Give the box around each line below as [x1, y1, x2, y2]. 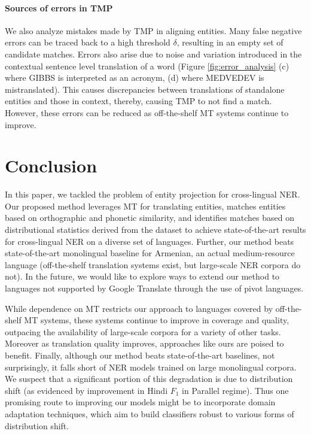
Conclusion [5, 153, 97, 178]
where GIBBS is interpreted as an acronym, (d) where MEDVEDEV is [5, 71, 264, 84]
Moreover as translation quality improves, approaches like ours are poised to [5, 337, 284, 350]
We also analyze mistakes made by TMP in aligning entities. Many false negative [5, 24, 302, 37]
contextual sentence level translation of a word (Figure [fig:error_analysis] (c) [5, 59, 289, 72]
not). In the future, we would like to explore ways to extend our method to [5, 270, 280, 283]
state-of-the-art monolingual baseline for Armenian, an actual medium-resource [5, 247, 295, 259]
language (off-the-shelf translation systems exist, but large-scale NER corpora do [5, 258, 301, 271]
